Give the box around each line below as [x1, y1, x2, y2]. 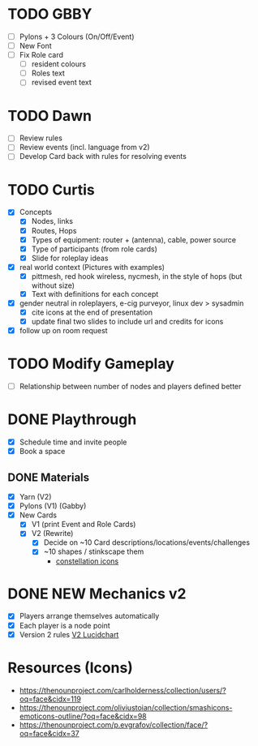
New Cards [19, 510, 58, 520]
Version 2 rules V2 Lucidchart [19, 629, 119, 639]
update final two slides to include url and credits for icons [31, 317, 224, 327]
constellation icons [55, 556, 119, 566]
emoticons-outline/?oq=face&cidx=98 [19, 711, 147, 721]
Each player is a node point [19, 620, 110, 630]
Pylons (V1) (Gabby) [19, 501, 87, 511]
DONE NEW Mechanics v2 [7, 585, 187, 602]
